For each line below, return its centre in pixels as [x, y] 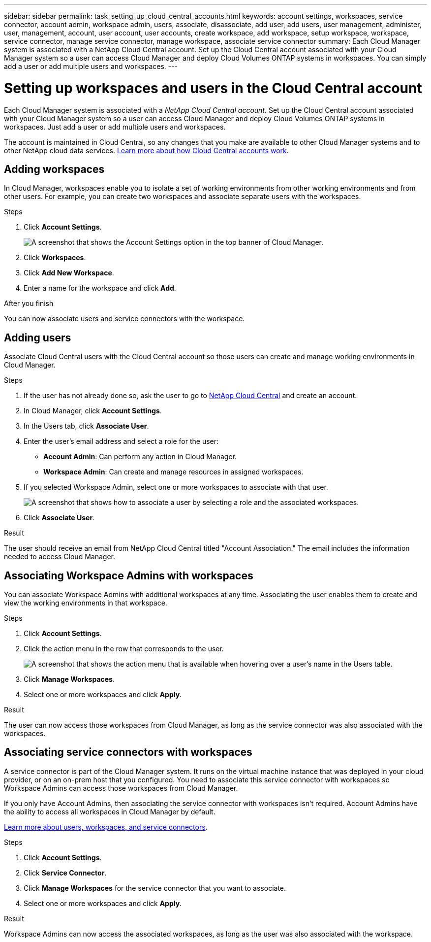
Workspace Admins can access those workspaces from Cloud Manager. [121, 788]
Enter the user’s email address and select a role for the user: [121, 441]
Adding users [38, 337]
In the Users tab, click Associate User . [86, 426]
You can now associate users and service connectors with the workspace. [124, 319]
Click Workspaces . [55, 258]
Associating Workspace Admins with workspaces [129, 575]
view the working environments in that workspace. [86, 603]
